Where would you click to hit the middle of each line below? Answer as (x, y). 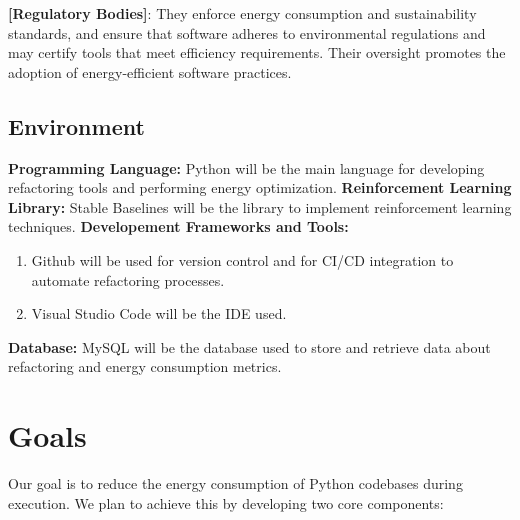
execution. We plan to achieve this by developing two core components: (226, 502)
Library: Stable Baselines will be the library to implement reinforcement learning (260, 206)
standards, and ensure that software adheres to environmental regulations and (247, 32)
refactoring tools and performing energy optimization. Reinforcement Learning (260, 187)
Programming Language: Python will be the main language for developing (246, 167)
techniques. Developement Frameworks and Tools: (178, 226)
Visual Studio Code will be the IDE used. (159, 313)
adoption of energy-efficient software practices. (150, 71)
